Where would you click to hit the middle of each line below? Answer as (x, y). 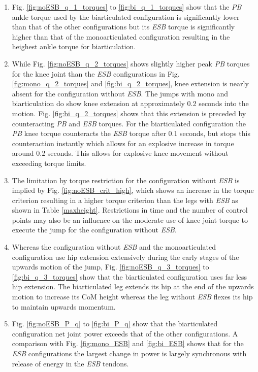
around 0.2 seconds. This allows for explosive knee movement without (120, 153)
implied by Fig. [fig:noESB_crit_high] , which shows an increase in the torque (133, 190)
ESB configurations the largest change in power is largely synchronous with (129, 353)
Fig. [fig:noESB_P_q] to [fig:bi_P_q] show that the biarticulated (115, 324)
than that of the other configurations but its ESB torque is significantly (123, 27)
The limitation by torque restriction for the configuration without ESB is (126, 180)
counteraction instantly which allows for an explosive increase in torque (123, 143)
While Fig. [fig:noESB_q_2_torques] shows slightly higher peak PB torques (131, 63)
